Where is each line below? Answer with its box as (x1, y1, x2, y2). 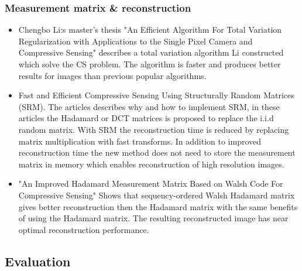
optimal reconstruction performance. (18, 223, 149, 235)
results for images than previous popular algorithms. (18, 69, 207, 81)
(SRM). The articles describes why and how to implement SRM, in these (18, 100, 280, 112)
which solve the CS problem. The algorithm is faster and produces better (18, 58, 281, 70)
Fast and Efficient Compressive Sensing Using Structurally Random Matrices (18, 89, 294, 101)
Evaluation (5, 252, 71, 270)
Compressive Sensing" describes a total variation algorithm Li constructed (18, 46, 284, 59)
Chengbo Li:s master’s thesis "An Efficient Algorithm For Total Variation (18, 23, 282, 36)
